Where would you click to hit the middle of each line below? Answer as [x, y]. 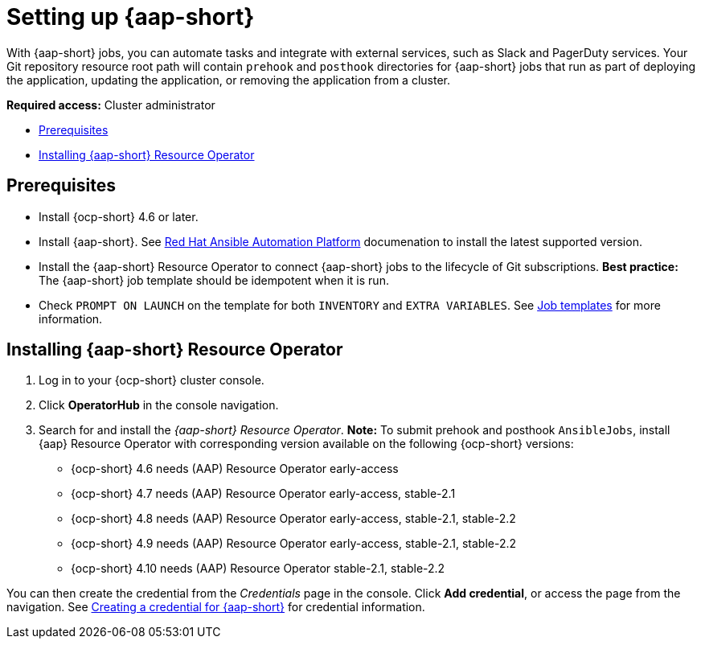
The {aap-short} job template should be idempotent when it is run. [214, 280]
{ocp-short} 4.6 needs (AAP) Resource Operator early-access [235, 469]
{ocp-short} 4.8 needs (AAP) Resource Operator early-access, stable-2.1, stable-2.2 [293, 519]
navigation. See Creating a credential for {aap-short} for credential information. [216, 607]
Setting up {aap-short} [131, 17]
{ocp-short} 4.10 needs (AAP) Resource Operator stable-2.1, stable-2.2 [258, 569]
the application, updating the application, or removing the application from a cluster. [229, 80]
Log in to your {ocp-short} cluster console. [152, 380]
